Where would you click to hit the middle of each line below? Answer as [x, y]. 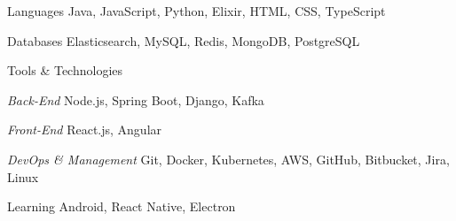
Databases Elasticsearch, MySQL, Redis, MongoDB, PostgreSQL [184, 40]
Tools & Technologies [65, 70]
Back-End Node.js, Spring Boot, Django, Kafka [136, 99]
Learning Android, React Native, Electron [122, 206]
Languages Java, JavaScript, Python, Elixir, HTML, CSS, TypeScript [197, 11]
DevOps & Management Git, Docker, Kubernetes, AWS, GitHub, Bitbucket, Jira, [228, 159]
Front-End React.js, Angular [85, 130]
